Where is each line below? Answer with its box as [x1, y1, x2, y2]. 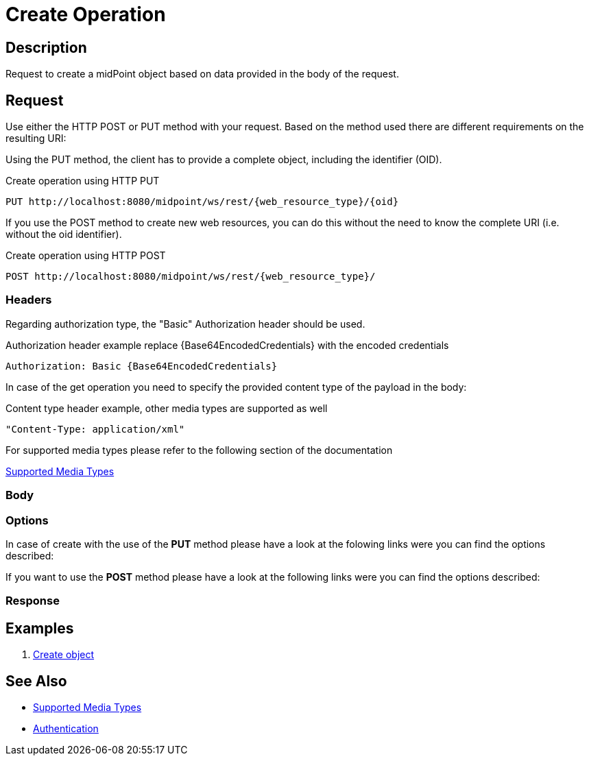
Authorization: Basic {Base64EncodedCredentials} [5, 360, 278, 372]
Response [5, 594, 60, 608]
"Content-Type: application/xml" [5, 423, 185, 435]
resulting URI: [5, 132, 67, 145]
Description [5, 38, 87, 56]
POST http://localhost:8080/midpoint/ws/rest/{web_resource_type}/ [5, 271, 376, 282]
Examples [5, 619, 74, 637]
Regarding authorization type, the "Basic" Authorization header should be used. [5, 317, 365, 330]
